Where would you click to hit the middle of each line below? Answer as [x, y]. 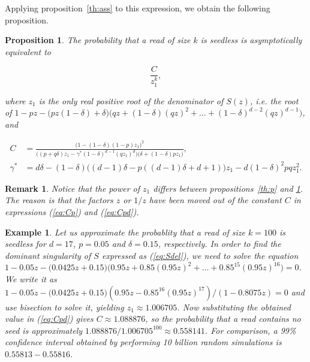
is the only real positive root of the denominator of [131, 100]
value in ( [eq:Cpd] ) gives [49, 319]
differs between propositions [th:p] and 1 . [228, 188]
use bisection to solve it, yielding [64, 307]
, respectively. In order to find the [219, 244]
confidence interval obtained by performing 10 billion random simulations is [143, 342]
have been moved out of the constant [215, 200]
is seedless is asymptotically [251, 40]
